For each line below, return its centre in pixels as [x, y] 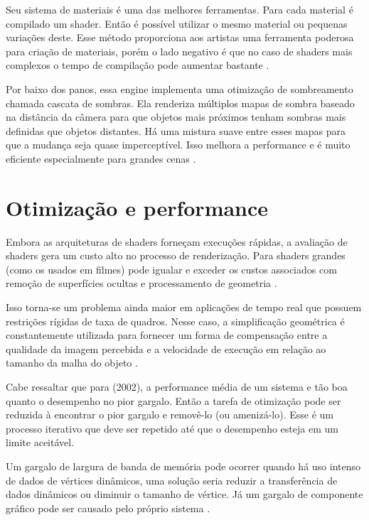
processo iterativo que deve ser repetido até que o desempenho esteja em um [172, 428]
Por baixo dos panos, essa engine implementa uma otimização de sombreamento [180, 88]
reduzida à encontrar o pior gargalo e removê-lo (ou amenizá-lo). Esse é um [170, 415]
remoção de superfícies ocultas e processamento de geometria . [141, 283]
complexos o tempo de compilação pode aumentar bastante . [138, 65]
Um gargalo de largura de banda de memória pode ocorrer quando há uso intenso [183, 466]
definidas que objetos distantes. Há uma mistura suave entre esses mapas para [176, 130]
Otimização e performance [137, 207]
